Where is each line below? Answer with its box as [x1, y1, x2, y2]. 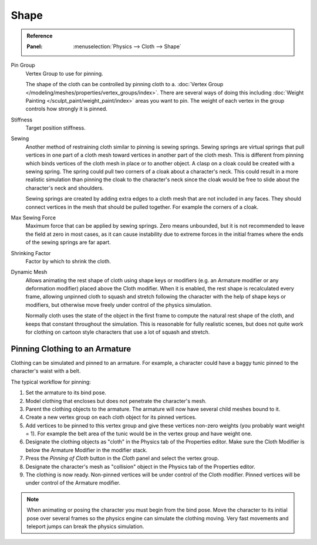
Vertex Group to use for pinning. [25, 70, 103, 77]
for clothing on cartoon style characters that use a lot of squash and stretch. [25, 329, 210, 336]
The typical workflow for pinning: [11, 378, 91, 385]
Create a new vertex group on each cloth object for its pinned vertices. [25, 414, 197, 421]
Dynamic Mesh [11, 269, 48, 276]
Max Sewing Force [11, 214, 56, 221]
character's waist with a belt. [11, 367, 81, 375]
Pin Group [11, 62, 35, 69]
